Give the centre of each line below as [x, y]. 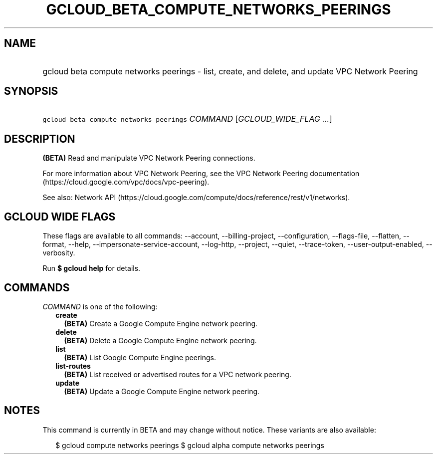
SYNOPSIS [31, 91]
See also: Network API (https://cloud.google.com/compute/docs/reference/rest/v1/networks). [196, 198]
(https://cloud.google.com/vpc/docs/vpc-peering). [126, 182]
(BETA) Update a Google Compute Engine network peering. [162, 391]
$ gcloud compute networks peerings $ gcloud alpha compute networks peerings [190, 445]
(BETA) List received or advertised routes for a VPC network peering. [178, 374]
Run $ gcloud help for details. [92, 268]
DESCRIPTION [40, 139]
